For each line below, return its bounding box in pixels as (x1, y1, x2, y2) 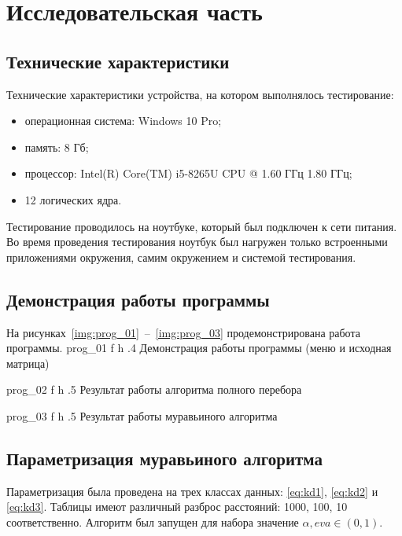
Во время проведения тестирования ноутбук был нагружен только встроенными (6, 233, 388, 250)
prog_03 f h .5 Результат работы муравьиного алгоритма (6, 407, 278, 424)
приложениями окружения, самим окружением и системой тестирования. (6, 248, 356, 265)
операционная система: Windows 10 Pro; (24, 112, 222, 129)
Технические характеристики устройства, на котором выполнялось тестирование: (6, 86, 394, 102)
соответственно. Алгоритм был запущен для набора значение (6, 513, 299, 530)
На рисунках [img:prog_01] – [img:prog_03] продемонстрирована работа (6, 324, 360, 340)
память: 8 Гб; (24, 138, 89, 155)
